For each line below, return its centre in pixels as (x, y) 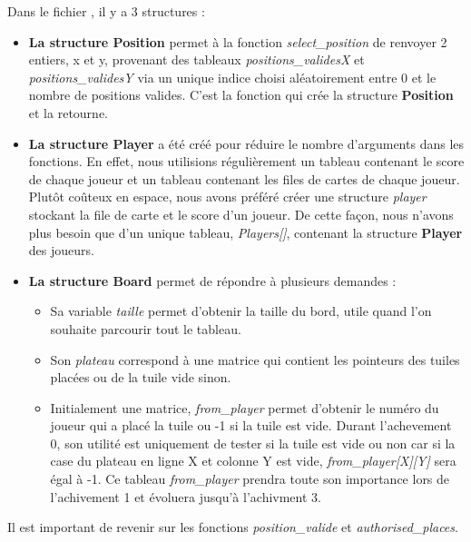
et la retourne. (68, 112)
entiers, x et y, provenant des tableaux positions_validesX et (196, 59)
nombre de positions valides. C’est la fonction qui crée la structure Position (241, 95)
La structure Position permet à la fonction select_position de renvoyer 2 (238, 41)
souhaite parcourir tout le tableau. (146, 328)
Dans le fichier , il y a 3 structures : (106, 11)
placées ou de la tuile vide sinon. (141, 377)
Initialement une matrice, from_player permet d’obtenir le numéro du (245, 407)
